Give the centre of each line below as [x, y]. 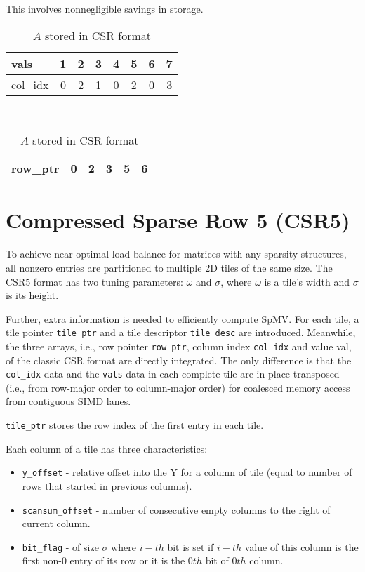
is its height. [32, 295]
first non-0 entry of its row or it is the [104, 560]
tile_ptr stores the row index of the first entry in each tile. [135, 425]
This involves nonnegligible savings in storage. [105, 8]
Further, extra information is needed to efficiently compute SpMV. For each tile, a [182, 318]
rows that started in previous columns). [107, 485]
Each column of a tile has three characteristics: [107, 448]
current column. [56, 523]
